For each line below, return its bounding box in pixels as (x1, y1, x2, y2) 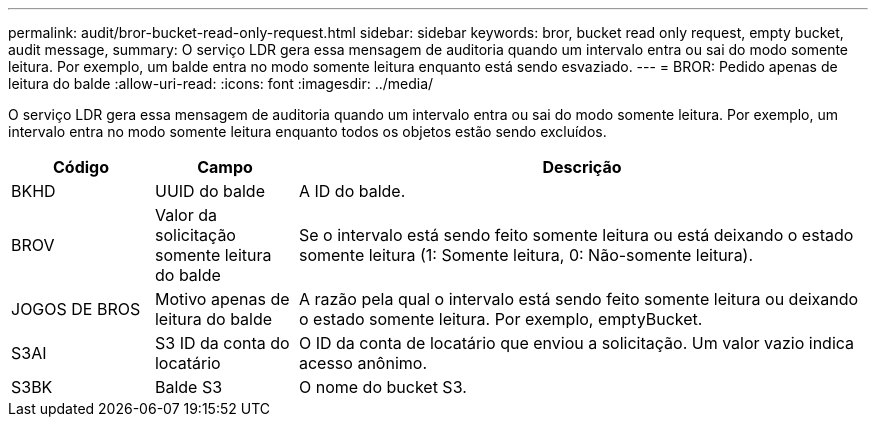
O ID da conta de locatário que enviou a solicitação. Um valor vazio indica (298, 333, 855, 353)
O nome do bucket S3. (298, 377, 467, 397)
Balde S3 (154, 377, 223, 397)
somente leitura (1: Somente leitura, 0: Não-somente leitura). (298, 245, 754, 265)
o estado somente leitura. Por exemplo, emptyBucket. (298, 309, 703, 329)
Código (52, 157, 109, 177)
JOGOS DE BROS (11, 299, 141, 319)
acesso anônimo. (298, 353, 427, 373)
